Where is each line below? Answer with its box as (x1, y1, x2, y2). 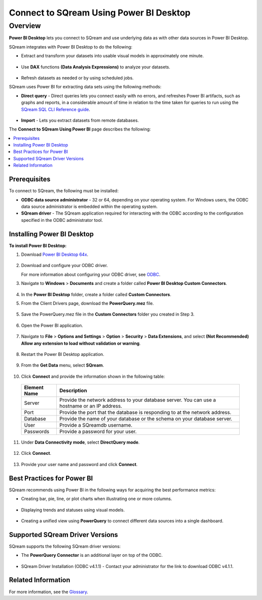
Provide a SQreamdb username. (59, 422, 133, 429)
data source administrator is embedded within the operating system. (21, 203, 158, 209)
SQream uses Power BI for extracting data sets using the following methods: (9, 84, 162, 90)
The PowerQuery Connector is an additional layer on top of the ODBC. (21, 552, 163, 558)
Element (24, 384, 44, 391)
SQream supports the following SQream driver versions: (9, 543, 121, 549)
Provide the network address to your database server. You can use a (59, 397, 216, 403)
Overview (9, 21, 41, 30)
